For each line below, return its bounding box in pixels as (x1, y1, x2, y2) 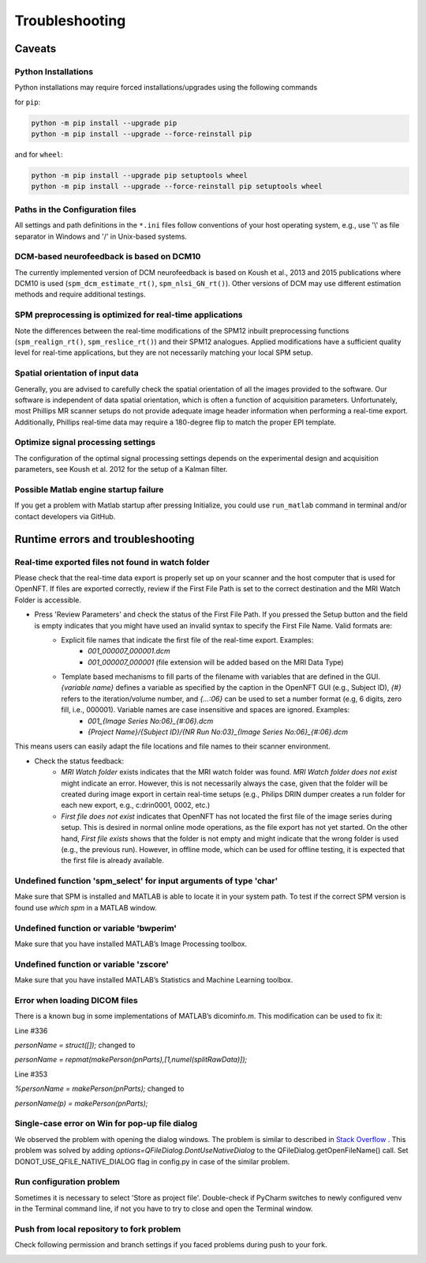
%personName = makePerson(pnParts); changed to (14, 1084, 185, 1094)
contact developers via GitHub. (14, 511, 116, 521)
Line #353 (14, 1069, 48, 1079)
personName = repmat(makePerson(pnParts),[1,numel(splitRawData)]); (14, 1055, 248, 1065)
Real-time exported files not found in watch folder (14, 556, 210, 567)
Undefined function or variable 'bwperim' (14, 922, 177, 933)
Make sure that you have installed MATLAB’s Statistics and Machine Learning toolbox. (14, 975, 293, 985)
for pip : (14, 97, 41, 107)
